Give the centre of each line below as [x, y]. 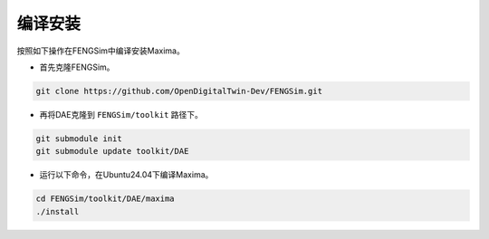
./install [58, 211]
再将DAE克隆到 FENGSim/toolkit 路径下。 [121, 114]
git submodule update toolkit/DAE [112, 151]
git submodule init [79, 139]
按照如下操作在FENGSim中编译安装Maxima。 [101, 51]
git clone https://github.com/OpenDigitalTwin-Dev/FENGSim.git [179, 91]
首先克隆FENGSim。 [77, 67]
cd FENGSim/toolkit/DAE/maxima [105, 199]
